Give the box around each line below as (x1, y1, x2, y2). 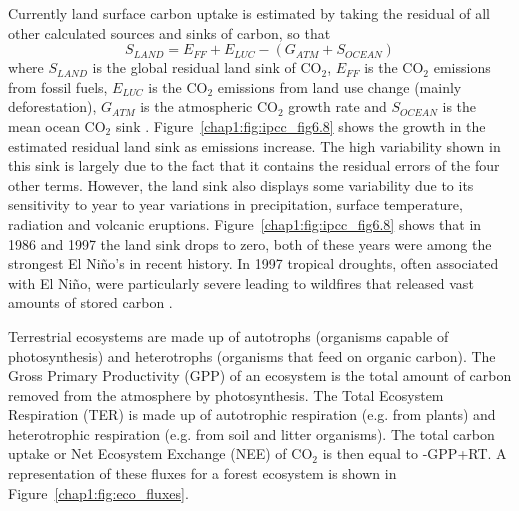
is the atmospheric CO (140, 96, 278, 117)
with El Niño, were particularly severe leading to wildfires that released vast (8, 272, 474, 293)
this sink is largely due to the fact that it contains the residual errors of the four (8, 155, 500, 176)
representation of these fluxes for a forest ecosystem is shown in (8, 463, 397, 484)
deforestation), (8, 96, 97, 117)
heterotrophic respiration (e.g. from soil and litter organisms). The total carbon (8, 423, 495, 444)
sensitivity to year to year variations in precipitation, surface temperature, (8, 194, 463, 215)
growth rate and (288, 96, 387, 117)
